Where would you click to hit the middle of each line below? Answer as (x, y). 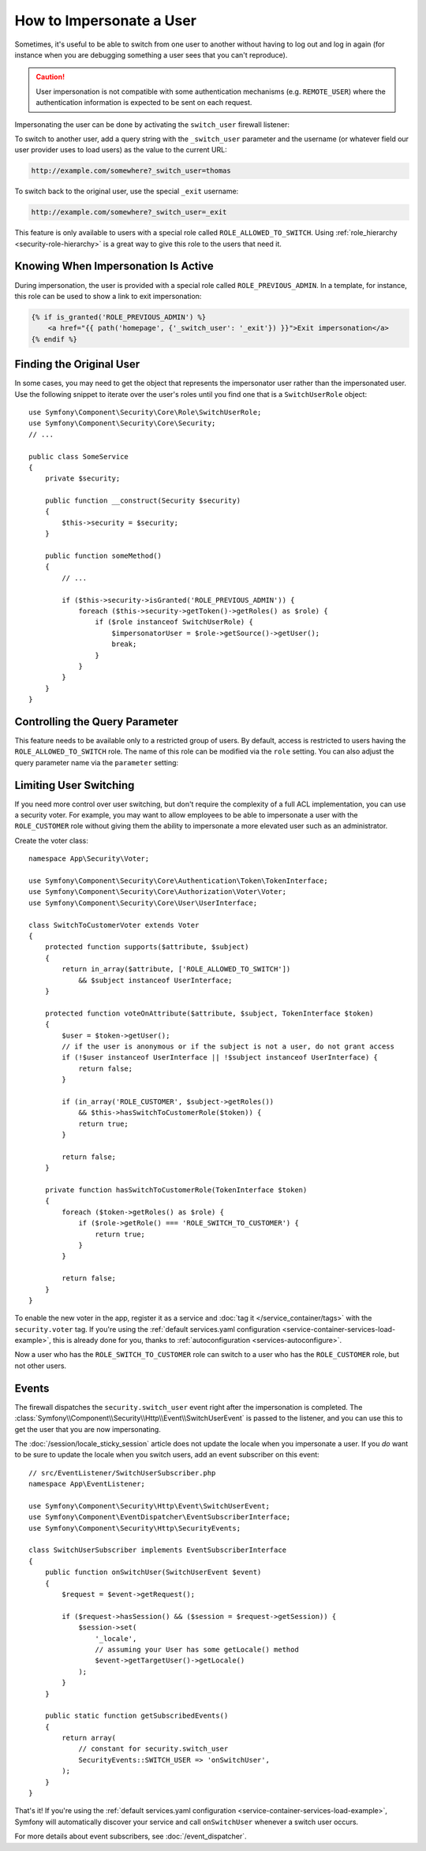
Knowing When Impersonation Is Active (114, 266)
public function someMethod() (103, 556)
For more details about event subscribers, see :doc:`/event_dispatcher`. (131, 1836)
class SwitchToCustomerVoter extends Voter (114, 925)
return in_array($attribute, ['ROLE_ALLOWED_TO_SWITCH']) (176, 969)
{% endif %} (54, 339)
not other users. (41, 1366)
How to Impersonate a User (106, 21)
